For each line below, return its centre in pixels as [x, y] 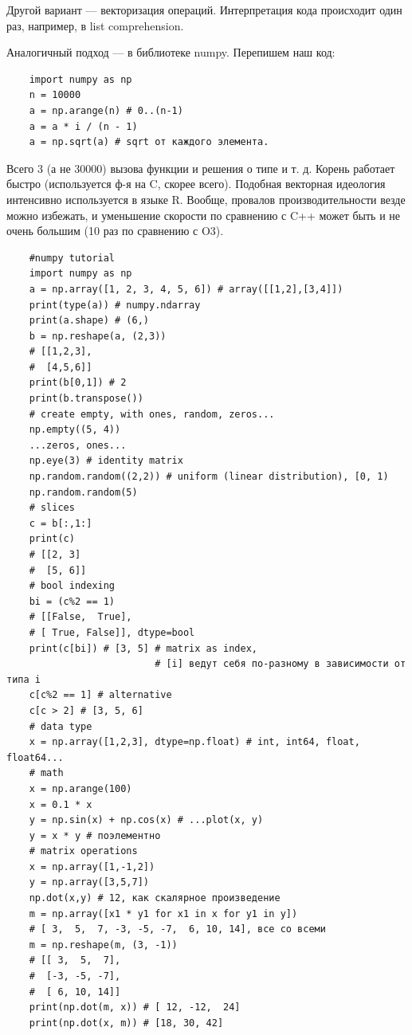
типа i [24, 679]
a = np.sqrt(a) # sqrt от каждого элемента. [149, 142]
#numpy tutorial [72, 258]
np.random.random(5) [83, 492]
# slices [52, 508]
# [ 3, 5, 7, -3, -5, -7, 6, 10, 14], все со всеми [177, 929]
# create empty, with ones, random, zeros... [152, 414]
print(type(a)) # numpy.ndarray [115, 305]
